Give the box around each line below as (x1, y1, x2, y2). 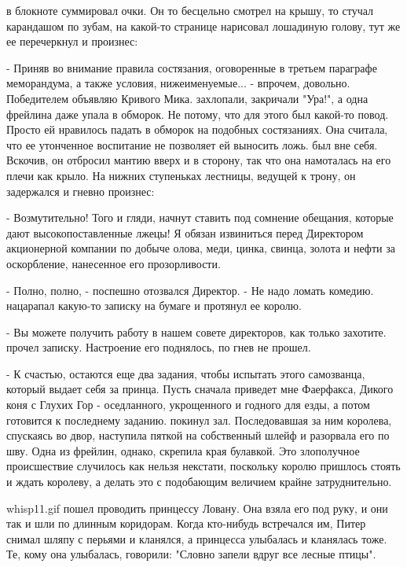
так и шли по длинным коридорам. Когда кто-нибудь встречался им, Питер (6, 515, 366, 532)
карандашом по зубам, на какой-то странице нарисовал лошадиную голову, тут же (6, 17, 401, 34)
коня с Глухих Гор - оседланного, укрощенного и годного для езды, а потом (6, 396, 370, 413)
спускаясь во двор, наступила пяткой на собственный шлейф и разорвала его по (6, 427, 390, 444)
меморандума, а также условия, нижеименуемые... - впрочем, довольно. (6, 75, 350, 91)
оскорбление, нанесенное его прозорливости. (6, 255, 221, 271)
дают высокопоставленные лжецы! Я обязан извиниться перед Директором (6, 224, 364, 241)
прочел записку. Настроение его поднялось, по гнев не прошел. (6, 339, 311, 355)
